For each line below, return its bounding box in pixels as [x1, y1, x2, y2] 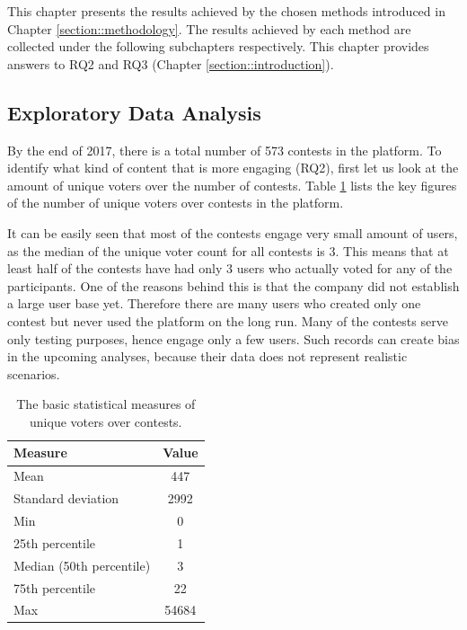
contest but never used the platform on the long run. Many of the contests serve [7, 311, 448, 330]
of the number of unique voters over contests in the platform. [7, 193, 344, 212]
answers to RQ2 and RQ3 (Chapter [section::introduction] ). [7, 54, 334, 73]
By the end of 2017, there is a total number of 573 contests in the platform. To [7, 140, 442, 159]
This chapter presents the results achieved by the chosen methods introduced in [7, 2, 445, 20]
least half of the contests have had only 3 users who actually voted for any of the [7, 259, 453, 278]
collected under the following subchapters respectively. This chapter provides [7, 37, 429, 56]
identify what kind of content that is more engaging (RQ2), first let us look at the [7, 158, 459, 177]
